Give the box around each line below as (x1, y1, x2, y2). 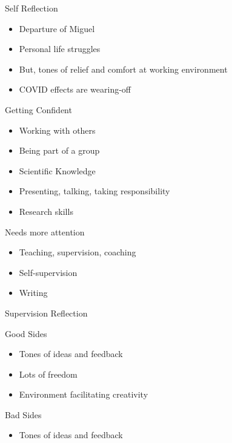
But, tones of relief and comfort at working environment (19, 62, 228, 75)
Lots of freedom (19, 367, 78, 380)
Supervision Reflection (5, 306, 88, 319)
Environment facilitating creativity (19, 388, 148, 401)
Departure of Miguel (19, 22, 95, 34)
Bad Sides (5, 408, 42, 421)
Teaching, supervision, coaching (19, 246, 136, 258)
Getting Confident (5, 103, 72, 116)
